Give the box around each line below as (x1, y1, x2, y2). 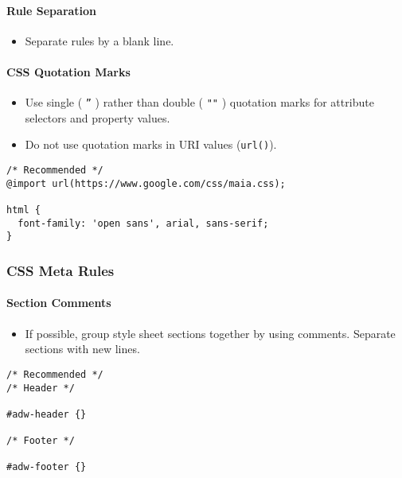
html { (6, 204, 41, 216)
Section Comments (6, 294, 111, 311)
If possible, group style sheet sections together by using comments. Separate (25, 324, 396, 341)
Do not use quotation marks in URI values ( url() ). (25, 136, 277, 153)
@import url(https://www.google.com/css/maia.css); (6, 177, 286, 189)
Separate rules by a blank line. (25, 32, 174, 49)
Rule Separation (6, 2, 97, 18)
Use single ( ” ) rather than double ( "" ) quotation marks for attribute (25, 94, 374, 111)
